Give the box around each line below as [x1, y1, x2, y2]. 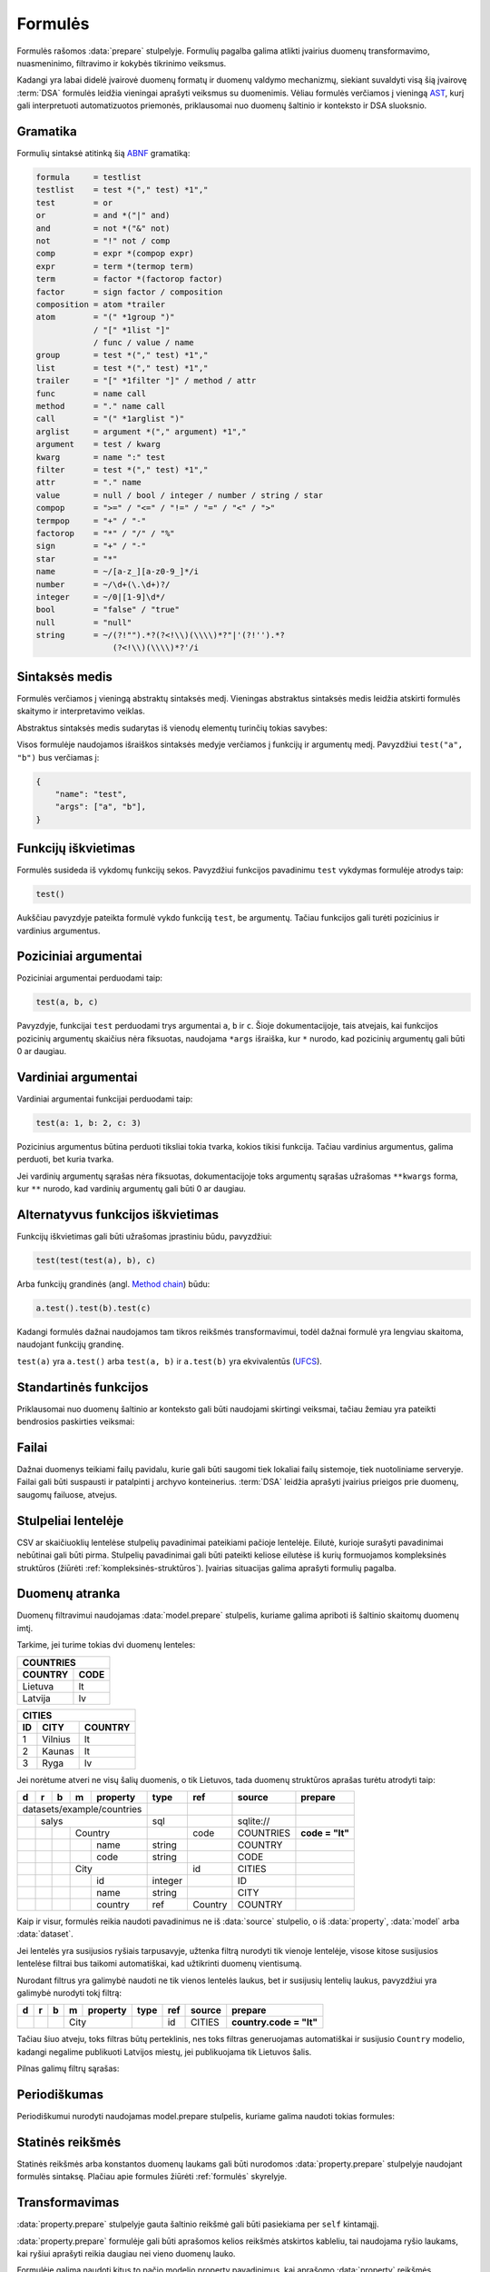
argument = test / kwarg [35, 439, 161, 450]
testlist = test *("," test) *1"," [35, 184, 209, 195]
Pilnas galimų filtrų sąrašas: [16, 2063, 120, 2074]
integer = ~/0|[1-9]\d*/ [35, 592, 166, 602]
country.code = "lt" [231, 2016, 318, 2028]
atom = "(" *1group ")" [35, 312, 176, 323]
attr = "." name [35, 477, 142, 488]
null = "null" [35, 617, 132, 627]
